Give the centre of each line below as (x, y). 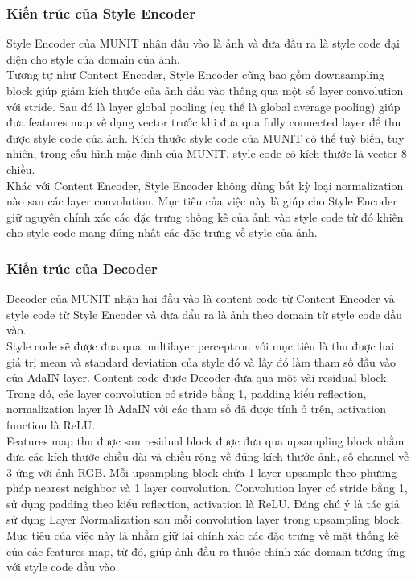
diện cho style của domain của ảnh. (93, 58)
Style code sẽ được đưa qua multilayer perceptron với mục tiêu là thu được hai (201, 345)
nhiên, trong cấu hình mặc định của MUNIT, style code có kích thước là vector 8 (207, 153)
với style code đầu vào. (63, 567)
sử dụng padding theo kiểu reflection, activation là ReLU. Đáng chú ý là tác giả (203, 503)
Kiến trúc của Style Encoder (101, 12)
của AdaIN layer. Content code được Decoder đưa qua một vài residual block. (198, 377)
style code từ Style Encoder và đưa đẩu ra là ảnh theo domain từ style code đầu (204, 314)
